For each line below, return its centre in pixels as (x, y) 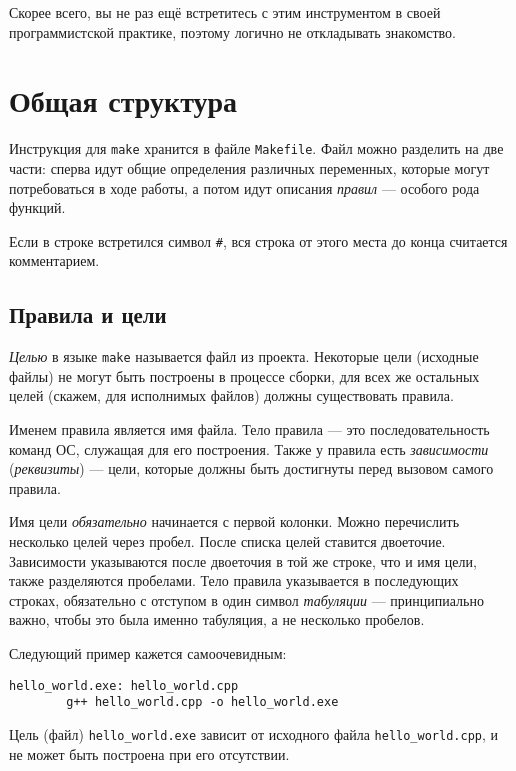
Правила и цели (88, 314)
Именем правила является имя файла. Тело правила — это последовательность (249, 429)
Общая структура (123, 100)
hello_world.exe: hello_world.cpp (124, 685)
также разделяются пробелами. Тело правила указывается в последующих (234, 580)
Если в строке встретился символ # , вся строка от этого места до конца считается (258, 240)
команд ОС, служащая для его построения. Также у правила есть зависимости (249, 448)
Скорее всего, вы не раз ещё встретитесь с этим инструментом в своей (225, 12)
